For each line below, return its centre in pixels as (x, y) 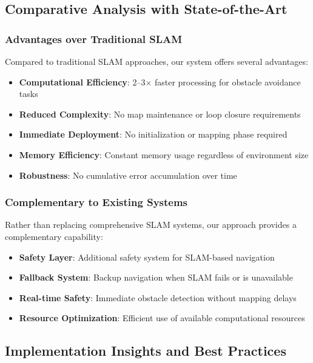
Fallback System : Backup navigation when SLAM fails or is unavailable (156, 277)
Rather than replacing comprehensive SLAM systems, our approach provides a (151, 225)
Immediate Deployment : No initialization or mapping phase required (153, 134)
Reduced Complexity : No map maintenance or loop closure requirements (160, 114)
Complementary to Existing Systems (96, 202)
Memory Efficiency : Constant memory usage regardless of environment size (164, 154)
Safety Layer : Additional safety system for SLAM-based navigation (147, 257)
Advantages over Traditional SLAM (94, 38)
